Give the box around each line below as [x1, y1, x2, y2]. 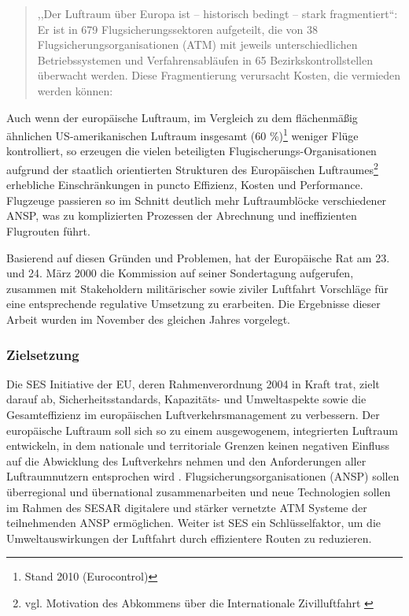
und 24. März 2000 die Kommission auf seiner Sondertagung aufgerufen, [6, 265, 354, 281]
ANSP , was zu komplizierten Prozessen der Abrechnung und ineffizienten [6, 207, 357, 224]
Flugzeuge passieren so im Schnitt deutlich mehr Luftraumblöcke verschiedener [6, 191, 387, 208]
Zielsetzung [6, 344, 79, 364]
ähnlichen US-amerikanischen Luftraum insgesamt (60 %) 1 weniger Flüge [6, 125, 359, 143]
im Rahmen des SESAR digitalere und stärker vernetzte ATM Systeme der [6, 499, 367, 515]
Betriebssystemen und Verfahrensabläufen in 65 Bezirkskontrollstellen [37, 51, 373, 68]
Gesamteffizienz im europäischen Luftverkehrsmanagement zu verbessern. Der [6, 406, 380, 422]
